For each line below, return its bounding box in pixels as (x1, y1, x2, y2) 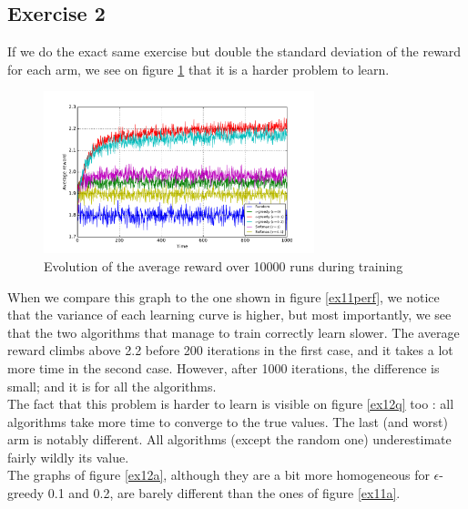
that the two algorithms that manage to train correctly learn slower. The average (7, 322, 460, 341)
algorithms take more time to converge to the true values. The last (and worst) (7, 412, 448, 431)
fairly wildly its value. (7, 447, 129, 466)
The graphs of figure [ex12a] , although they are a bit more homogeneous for (7, 465, 430, 484)
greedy (7, 484, 45, 503)
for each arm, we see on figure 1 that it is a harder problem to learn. (7, 59, 390, 78)
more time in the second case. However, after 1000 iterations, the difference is (7, 358, 440, 377)
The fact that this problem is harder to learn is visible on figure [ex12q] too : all (7, 394, 454, 413)
